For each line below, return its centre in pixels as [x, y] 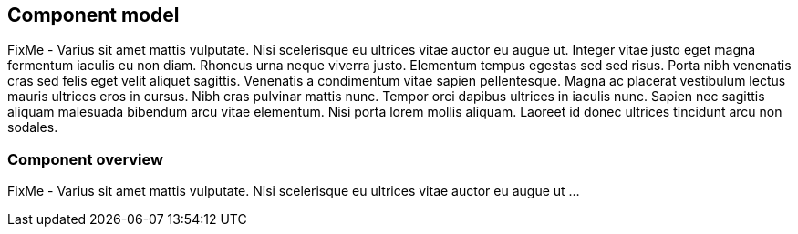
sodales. [33, 127]
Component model [93, 15]
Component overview [85, 159]
